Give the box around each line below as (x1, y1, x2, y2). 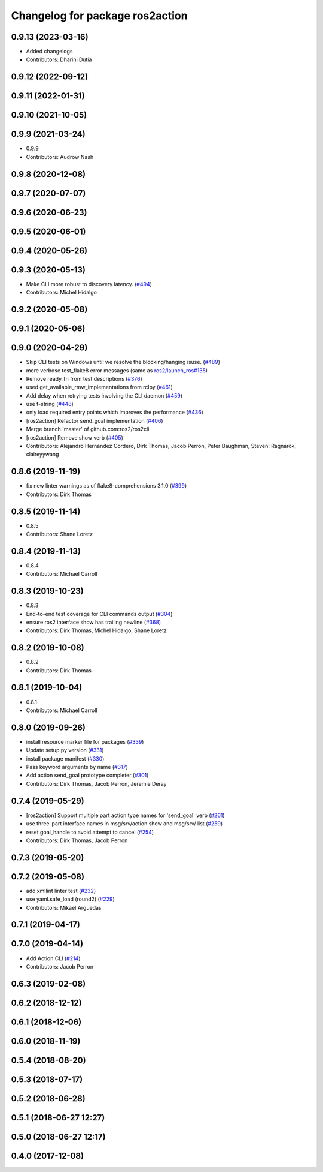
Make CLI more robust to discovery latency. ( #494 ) (26, 280, 153, 287)
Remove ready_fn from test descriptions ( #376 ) (26, 375, 143, 382)
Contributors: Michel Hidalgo (26, 289, 97, 296)
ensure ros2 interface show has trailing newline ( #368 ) (26, 618, 161, 626)
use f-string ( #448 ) (26, 401, 74, 408)
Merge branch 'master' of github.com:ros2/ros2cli (26, 426, 150, 433)
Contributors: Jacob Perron (26, 963, 94, 970)
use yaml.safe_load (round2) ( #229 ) (26, 895, 115, 903)
